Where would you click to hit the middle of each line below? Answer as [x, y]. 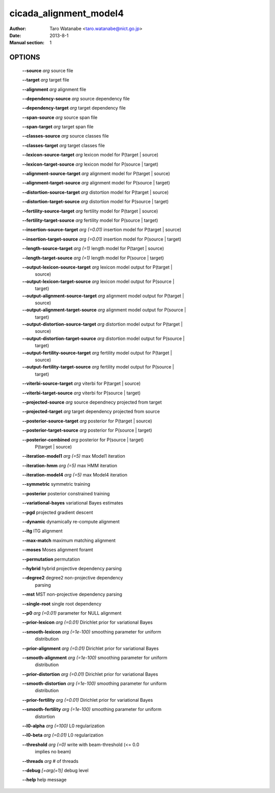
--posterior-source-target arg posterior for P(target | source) [87, 421]
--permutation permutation [51, 559]
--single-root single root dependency [62, 603]
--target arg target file [46, 80]
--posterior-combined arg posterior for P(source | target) [83, 440]
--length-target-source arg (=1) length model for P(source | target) [93, 258]
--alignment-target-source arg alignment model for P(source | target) [96, 183]
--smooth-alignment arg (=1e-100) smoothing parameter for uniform [95, 657]
